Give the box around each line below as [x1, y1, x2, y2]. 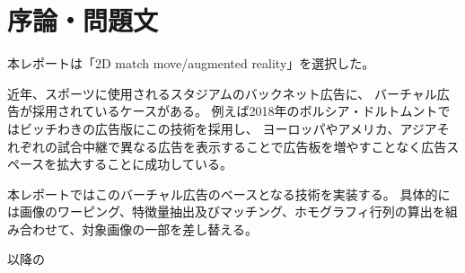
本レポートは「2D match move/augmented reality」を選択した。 [7, 54, 375, 73]
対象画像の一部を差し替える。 [82, 219, 258, 238]
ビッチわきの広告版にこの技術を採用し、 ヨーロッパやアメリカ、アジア [19, 119, 437, 137]
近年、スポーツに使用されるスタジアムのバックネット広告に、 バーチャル [7, 84, 437, 102]
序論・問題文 [7, 2, 159, 39]
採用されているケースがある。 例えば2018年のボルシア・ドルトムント [31, 101, 438, 120]
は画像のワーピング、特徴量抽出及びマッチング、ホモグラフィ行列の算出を [7, 202, 445, 221]
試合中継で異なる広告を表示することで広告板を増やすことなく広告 [57, 136, 447, 155]
